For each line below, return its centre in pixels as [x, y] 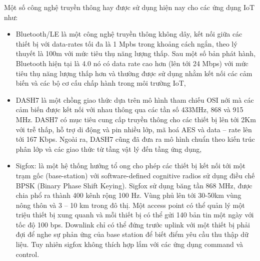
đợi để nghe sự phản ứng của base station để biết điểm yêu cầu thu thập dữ [132, 234]
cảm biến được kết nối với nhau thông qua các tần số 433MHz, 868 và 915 [129, 109]
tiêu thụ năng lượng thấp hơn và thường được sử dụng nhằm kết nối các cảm [134, 73]
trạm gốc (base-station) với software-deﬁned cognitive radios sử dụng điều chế [135, 175]
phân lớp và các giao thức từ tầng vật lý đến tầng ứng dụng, [109, 149]
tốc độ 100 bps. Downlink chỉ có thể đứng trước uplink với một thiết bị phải [133, 224]
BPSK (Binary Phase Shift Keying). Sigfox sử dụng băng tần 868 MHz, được [134, 185]
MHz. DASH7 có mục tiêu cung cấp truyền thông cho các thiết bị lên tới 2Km [136, 119]
